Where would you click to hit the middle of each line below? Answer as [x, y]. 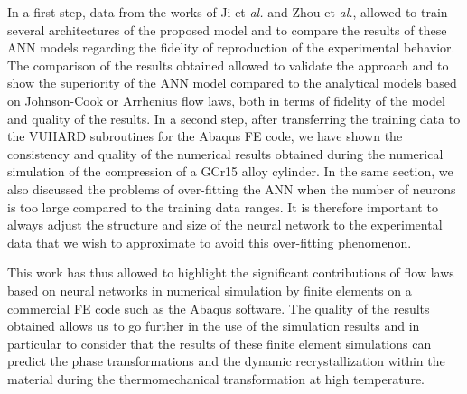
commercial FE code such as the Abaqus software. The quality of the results [219, 308]
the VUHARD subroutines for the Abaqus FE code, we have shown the [205, 136]
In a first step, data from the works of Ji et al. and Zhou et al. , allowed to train [228, 12]
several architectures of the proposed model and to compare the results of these [227, 29]
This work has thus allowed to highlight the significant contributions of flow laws [231, 272]
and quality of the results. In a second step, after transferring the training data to [234, 118]
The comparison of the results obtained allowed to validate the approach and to [228, 65]
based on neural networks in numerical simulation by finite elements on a [210, 290]
